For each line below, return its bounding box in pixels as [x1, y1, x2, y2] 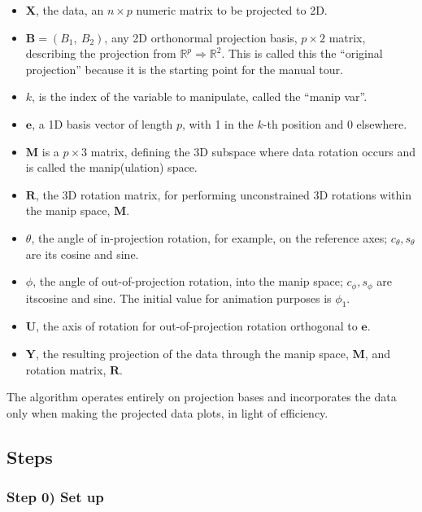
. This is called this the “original [221, 45, 383, 62]
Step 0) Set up [7, 487, 104, 507]
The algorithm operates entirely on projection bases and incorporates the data [7, 388, 397, 405]
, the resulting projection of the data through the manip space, [35, 344, 349, 361]
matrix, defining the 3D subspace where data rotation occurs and [90, 142, 415, 160]
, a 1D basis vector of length [32, 115, 173, 132]
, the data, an [35, 2, 104, 18]
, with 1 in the [181, 115, 254, 132]
